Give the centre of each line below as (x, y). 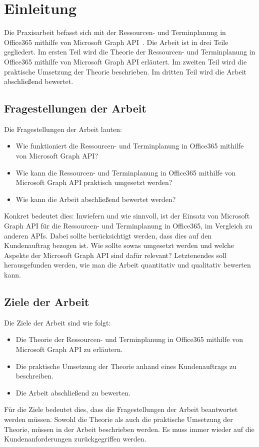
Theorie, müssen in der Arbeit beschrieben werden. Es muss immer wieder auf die (129, 429)
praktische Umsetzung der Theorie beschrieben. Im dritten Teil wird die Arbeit (125, 71)
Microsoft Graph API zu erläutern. (69, 349)
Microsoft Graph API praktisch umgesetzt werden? (94, 182)
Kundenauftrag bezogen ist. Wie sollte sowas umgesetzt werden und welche (119, 245)
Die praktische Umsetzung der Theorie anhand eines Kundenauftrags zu (126, 366)
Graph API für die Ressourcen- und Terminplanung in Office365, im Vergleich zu (128, 226)
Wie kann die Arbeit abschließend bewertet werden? (96, 199)
